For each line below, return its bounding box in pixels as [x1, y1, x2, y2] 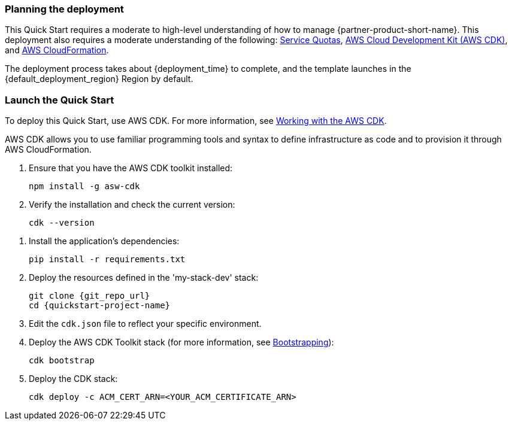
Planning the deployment [5, 3, 124, 15]
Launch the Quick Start [5, 93, 114, 106]
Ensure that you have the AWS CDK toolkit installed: [29, 163, 233, 174]
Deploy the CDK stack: [29, 374, 118, 384]
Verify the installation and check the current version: [29, 199, 235, 210]
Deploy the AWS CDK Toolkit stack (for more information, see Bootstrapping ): [29, 337, 334, 348]
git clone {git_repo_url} [29, 291, 150, 301]
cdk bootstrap [29, 356, 95, 366]
